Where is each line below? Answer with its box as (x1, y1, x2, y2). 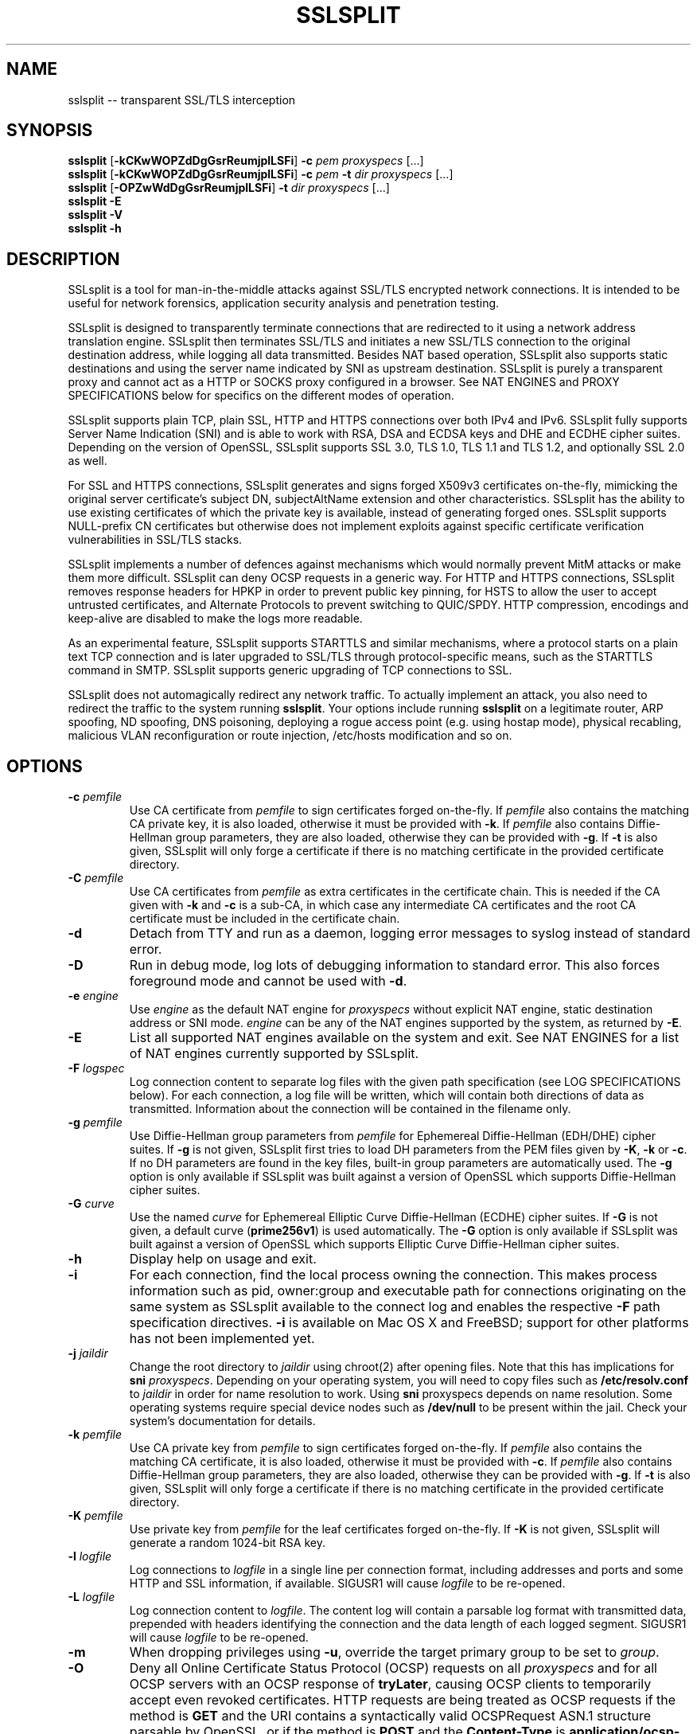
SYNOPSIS (6, 120, 93, 141)
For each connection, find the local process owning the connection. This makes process (129, 1267, 658, 1283)
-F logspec (68, 1061, 125, 1076)
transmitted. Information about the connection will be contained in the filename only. (129, 1102, 571, 1116)
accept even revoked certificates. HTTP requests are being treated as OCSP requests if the (129, 1692, 676, 1709)
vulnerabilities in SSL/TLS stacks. (68, 533, 243, 547)
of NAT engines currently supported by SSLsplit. (129, 1045, 419, 1062)
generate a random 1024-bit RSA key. (129, 1536, 325, 1550)
